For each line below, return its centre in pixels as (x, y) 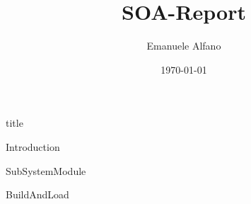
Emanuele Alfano (184, 46)
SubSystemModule (46, 170)
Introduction (33, 146)
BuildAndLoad (37, 194)
